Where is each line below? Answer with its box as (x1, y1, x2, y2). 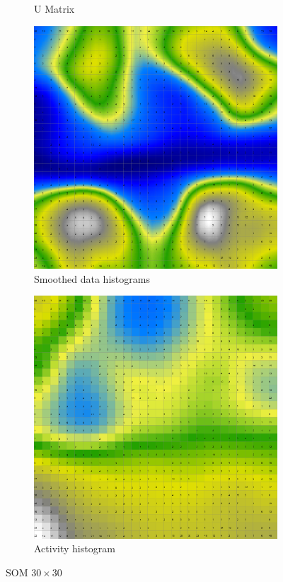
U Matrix (34, 1, 75, 16)
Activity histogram (34, 541, 115, 556)
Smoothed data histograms (34, 271, 150, 286)
